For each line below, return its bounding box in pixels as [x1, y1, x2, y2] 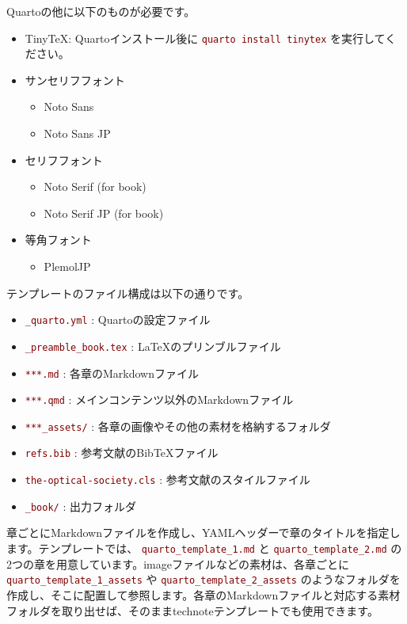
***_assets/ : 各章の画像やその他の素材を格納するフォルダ [25, 417, 331, 434]
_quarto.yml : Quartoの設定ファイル [25, 311, 211, 328]
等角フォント [25, 231, 92, 248]
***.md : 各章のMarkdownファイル [25, 364, 199, 381]
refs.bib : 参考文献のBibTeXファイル [25, 444, 219, 461]
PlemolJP [44, 258, 91, 274]
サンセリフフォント [25, 71, 125, 88]
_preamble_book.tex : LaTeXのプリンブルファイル [25, 337, 281, 354]
